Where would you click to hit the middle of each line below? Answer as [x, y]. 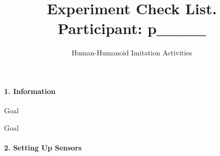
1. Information [30, 91]
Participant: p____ [132, 28]
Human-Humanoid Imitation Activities [132, 53]
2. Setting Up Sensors [43, 147]
